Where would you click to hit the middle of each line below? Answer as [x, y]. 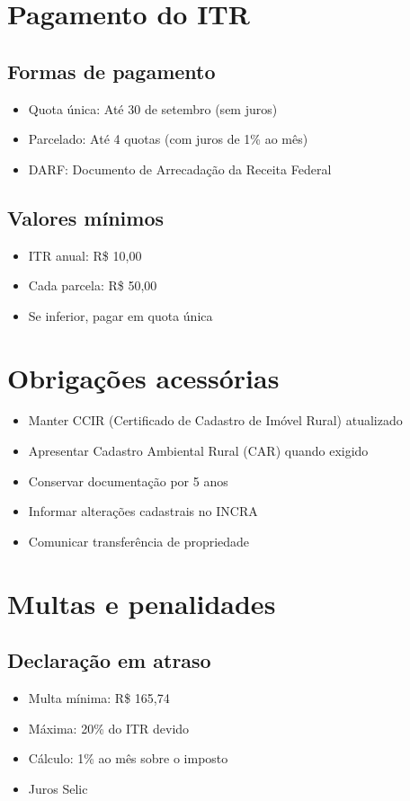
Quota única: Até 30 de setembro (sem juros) [153, 108]
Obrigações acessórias [143, 377]
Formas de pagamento [111, 71]
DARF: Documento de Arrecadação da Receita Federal [180, 169]
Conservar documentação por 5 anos [128, 481]
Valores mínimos [86, 217]
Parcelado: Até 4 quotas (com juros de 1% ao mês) [168, 139]
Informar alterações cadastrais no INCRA [143, 511]
